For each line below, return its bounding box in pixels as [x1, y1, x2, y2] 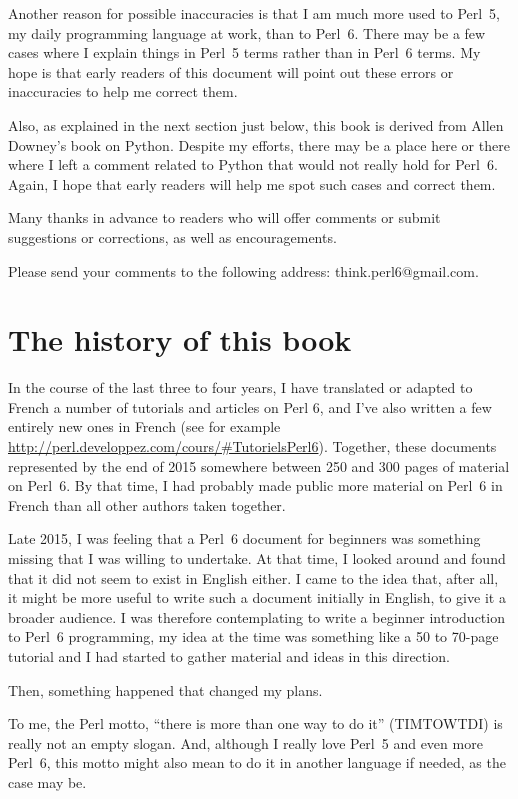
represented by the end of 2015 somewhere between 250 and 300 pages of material [8, 455, 510, 476]
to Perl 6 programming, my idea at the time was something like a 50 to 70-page [8, 626, 499, 647]
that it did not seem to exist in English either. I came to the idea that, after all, [8, 567, 499, 588]
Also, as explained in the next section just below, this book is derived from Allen [8, 114, 504, 135]
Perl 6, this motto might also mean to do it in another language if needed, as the [8, 752, 506, 773]
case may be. [8, 771, 87, 792]
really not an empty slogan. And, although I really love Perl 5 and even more [8, 732, 483, 753]
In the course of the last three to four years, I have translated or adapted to [8, 377, 473, 398]
